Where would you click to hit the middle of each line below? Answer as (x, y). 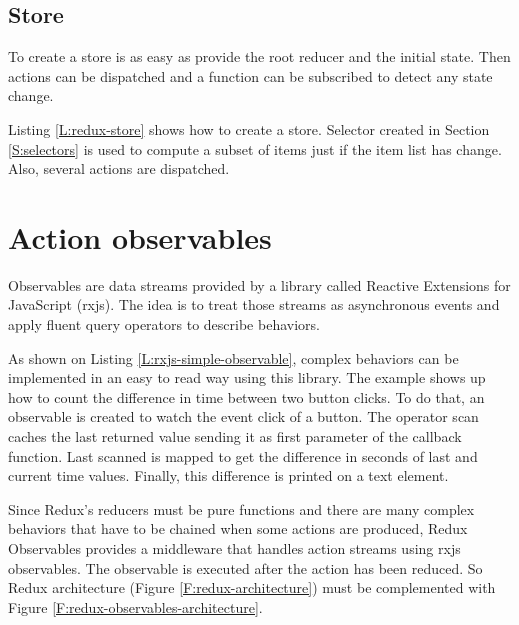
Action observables (140, 236)
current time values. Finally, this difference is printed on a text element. (228, 475)
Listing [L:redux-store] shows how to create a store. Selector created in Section (249, 128)
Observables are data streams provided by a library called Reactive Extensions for (259, 284)
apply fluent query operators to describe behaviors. (164, 324)
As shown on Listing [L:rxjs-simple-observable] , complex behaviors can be (233, 357)
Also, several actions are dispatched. (119, 168)
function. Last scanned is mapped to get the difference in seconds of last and (243, 455)
